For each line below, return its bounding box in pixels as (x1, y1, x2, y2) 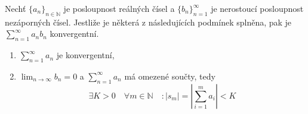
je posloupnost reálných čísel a (63, 2, 175, 14)
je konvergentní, (56, 49, 115, 61)
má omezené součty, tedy (124, 69, 215, 82)
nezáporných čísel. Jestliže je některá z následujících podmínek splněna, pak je (5, 15, 292, 28)
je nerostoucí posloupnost (211, 2, 304, 14)
